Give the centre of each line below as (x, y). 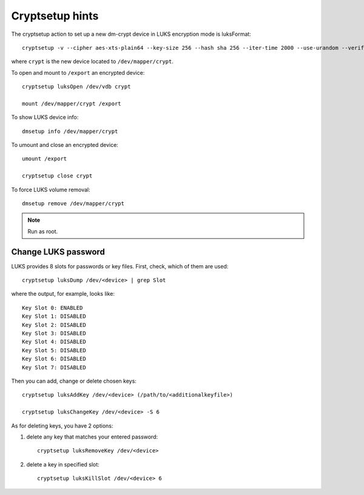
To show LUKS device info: (45, 117)
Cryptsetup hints (55, 16)
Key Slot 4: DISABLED (54, 342)
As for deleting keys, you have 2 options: (62, 426)
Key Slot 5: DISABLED (54, 350)
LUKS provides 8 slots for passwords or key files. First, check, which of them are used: (120, 266)
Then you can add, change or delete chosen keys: (74, 381)
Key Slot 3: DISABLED (54, 333)
